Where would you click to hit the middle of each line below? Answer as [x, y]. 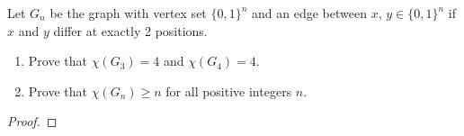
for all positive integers [229, 91]
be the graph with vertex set [128, 13]
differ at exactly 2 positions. [130, 30]
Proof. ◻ [32, 121]
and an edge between [309, 13]
